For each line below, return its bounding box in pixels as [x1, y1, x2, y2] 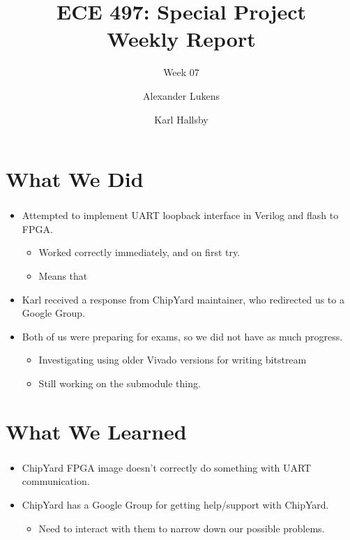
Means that [38, 268, 88, 283]
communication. [22, 474, 90, 488]
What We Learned [6, 417, 187, 445]
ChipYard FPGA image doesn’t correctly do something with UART [22, 460, 312, 474]
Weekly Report [107, 24, 256, 53]
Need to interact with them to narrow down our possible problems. [38, 520, 325, 535]
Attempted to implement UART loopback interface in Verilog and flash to [22, 208, 339, 223]
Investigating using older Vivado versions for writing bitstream [38, 352, 307, 367]
